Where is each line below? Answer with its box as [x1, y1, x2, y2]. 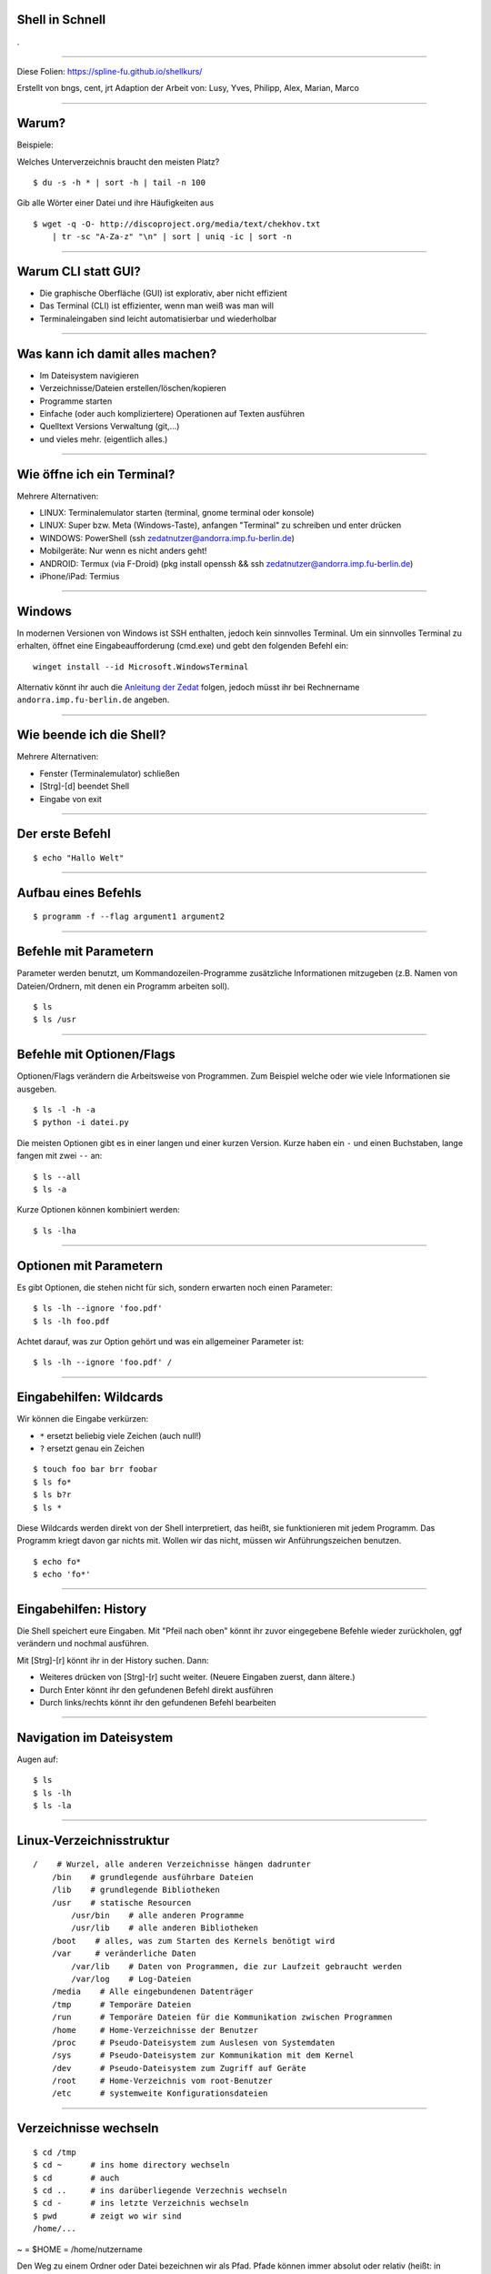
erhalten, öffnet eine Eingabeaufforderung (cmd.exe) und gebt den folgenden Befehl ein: [16, 640, 349, 651]
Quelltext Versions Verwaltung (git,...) [39, 421, 180, 432]
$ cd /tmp [33, 2147, 76, 2158]
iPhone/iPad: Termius [39, 570, 120, 581]
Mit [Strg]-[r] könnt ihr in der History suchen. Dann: [16, 1655, 209, 1665]
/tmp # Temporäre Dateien [51, 1999, 192, 2009]
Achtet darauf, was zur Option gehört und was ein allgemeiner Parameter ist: [16, 1335, 305, 1346]
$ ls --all [33, 1172, 82, 1182]
